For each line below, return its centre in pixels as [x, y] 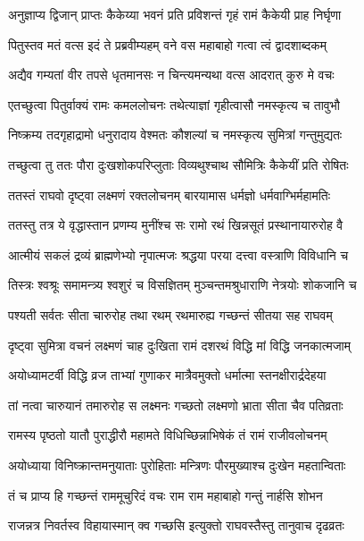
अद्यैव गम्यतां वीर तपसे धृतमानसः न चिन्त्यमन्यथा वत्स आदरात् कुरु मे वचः [171, 75]
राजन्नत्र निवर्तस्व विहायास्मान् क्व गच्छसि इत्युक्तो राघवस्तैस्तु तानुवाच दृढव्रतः [176, 525]
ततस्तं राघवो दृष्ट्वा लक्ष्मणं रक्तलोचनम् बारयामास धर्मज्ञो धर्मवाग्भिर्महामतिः [170, 194]
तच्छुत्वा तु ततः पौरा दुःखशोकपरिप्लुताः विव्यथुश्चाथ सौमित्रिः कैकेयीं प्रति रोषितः [178, 164]
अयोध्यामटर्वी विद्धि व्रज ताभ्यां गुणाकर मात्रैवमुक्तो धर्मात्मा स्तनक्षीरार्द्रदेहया [167, 375]
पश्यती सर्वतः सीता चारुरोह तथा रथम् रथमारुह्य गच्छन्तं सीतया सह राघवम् [170, 314]
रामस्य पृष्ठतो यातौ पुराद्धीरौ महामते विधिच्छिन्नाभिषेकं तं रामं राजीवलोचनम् [168, 435]
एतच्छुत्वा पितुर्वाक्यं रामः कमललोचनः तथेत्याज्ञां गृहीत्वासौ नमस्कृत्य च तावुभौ [174, 104]
